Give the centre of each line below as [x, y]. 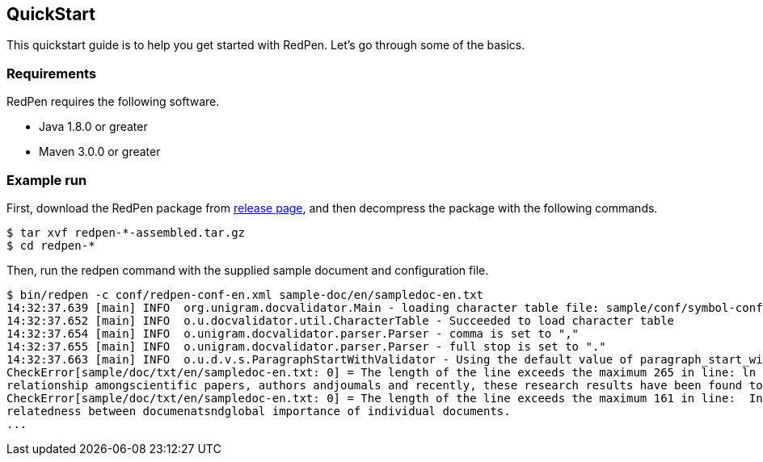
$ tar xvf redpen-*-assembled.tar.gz [126, 232]
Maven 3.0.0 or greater [100, 152]
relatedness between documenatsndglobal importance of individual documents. [259, 411]
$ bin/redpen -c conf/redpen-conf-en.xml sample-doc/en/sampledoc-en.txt [245, 294]
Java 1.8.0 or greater [93, 127]
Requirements [52, 73]
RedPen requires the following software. [113, 102]
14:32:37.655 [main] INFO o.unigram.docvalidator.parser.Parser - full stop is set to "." [306, 346]
